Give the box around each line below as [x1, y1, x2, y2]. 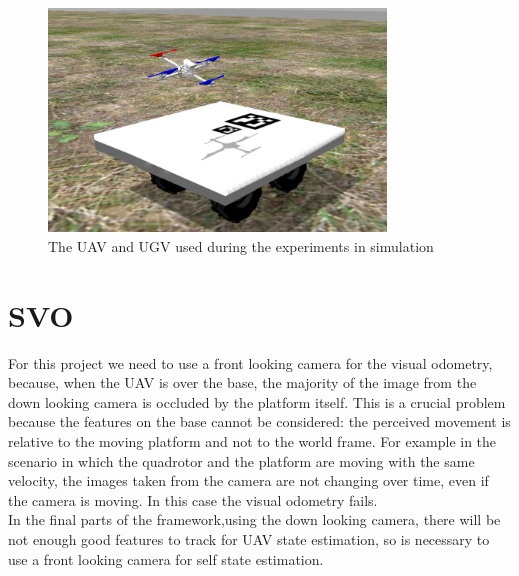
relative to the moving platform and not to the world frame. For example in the [8, 431, 497, 452]
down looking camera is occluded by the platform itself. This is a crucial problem [8, 391, 506, 412]
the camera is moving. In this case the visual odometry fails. [8, 489, 378, 510]
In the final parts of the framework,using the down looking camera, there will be [8, 509, 501, 530]
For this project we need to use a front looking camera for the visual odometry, [8, 352, 493, 373]
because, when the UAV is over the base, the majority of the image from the [8, 372, 477, 393]
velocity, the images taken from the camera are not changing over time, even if [8, 470, 489, 491]
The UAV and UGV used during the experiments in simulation [48, 235, 434, 256]
